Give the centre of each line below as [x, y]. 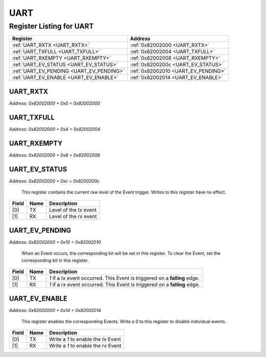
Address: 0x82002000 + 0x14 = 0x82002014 [55, 310]
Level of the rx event [73, 216]
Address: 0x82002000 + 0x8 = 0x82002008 [55, 155]
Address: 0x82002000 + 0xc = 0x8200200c [54, 181]
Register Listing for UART [51, 26]
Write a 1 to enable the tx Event [85, 339]
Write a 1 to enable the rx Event [85, 346]
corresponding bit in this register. [55, 260]
